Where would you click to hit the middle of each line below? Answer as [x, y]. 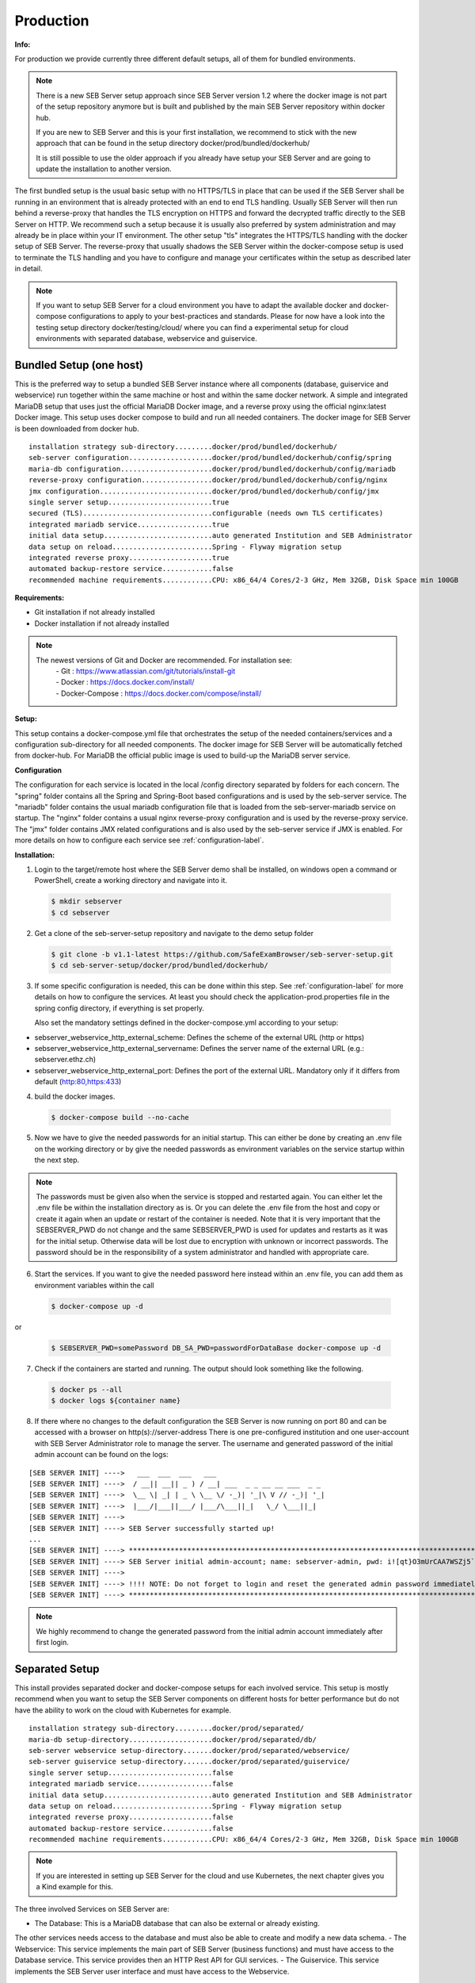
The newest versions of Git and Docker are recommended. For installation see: [164, 660]
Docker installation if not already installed [102, 623]
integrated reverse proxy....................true [129, 558]
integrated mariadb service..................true [129, 524]
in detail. [28, 269]
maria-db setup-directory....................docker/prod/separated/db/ [173, 1739]
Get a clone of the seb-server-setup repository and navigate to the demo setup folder [174, 933]
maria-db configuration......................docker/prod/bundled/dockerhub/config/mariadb [212, 469]
